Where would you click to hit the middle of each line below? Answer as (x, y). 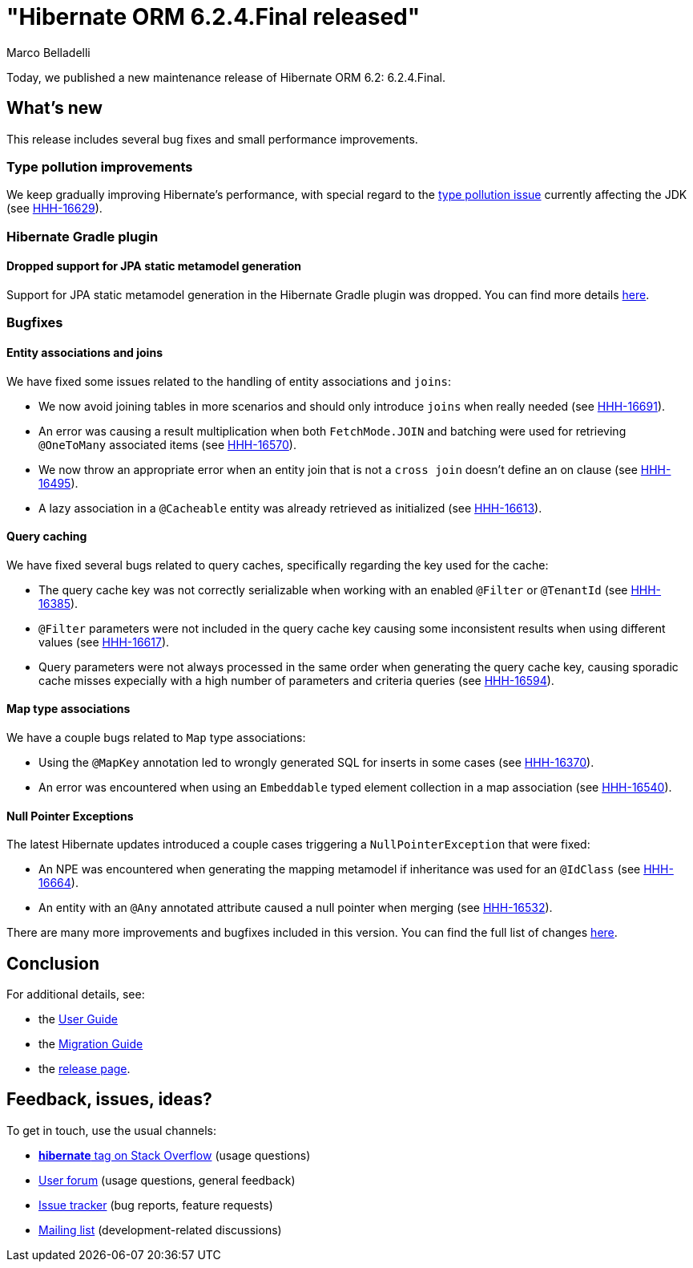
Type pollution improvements (100, 166)
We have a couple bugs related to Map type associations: (156, 737)
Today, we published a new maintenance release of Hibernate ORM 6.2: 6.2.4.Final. (226, 77)
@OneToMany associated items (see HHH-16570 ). (167, 444)
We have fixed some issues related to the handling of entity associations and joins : (229, 381)
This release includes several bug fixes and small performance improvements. (212, 139)
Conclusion (53, 963)
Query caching (47, 537)
